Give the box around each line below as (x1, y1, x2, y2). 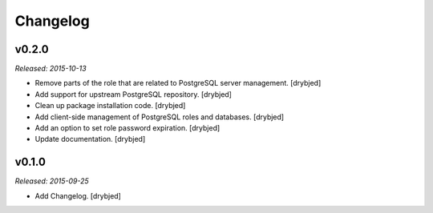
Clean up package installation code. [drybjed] (34, 101, 186, 111)
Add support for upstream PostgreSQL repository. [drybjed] (34, 89, 233, 99)
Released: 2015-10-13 (14, 64, 87, 74)
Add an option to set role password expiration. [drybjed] (34, 123, 221, 133)
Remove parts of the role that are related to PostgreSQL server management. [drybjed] (34, 78, 322, 88)
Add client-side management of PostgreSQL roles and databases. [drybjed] (34, 112, 285, 122)
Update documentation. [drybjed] (34, 135, 146, 144)
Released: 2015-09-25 (14, 176, 90, 186)
